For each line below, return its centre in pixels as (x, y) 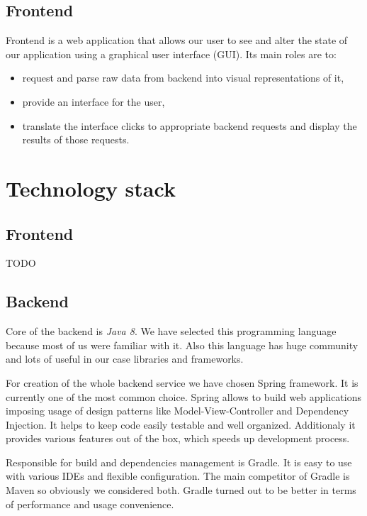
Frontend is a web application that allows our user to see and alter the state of (177, 40)
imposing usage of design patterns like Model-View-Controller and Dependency (177, 411)
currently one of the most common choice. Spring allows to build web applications (184, 396)
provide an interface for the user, (94, 101)
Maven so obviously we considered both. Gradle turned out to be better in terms (181, 490)
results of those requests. (76, 139)
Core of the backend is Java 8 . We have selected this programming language (171, 331)
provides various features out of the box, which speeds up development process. (178, 438)
